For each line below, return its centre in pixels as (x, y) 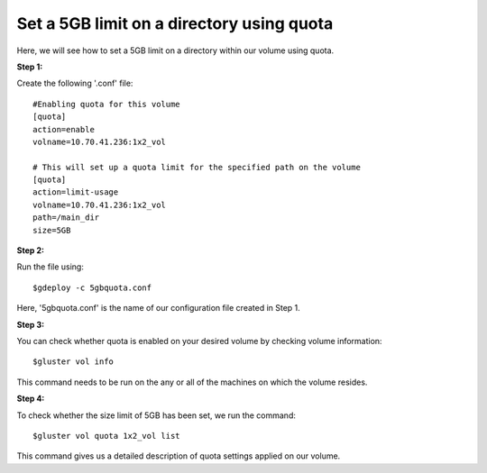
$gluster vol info (74, 362)
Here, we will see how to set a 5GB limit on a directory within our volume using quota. (175, 50)
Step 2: (31, 250)
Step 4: (31, 399)
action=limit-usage (76, 192)
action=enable (64, 129)
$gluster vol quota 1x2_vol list (106, 436)
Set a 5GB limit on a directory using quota (175, 23)
